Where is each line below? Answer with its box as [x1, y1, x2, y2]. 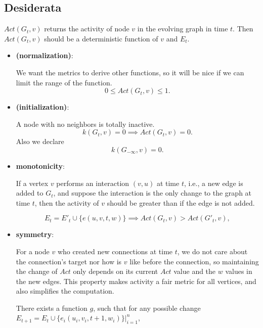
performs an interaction [56, 177, 129, 188]
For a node [16, 246, 50, 256]
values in [225, 266, 252, 276]
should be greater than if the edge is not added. [107, 197, 255, 208]
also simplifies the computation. [16, 286, 114, 296]
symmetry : [16, 229, 54, 240]
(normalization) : [16, 50, 73, 61]
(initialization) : [16, 102, 69, 112]
